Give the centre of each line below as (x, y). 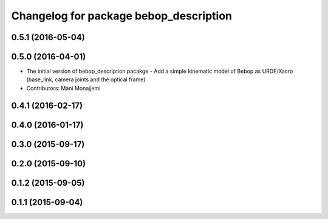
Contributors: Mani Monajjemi (63, 88)
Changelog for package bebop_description (122, 16)
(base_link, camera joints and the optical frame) (86, 79)
